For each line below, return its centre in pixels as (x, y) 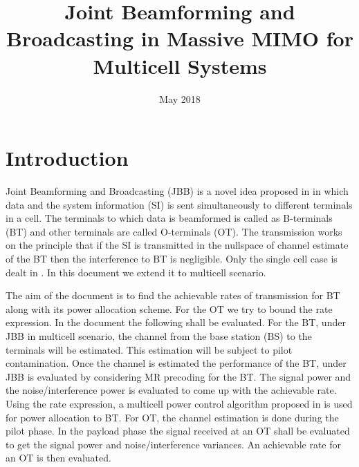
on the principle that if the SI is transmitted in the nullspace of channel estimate (177, 245)
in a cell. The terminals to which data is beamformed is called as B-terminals (169, 218)
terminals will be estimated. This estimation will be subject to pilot (149, 349)
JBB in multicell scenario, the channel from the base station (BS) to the (159, 335)
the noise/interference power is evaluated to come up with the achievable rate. (171, 390)
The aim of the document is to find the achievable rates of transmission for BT (173, 295)
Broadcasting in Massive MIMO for (180, 38)
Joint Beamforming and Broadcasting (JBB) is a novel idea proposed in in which (177, 191)
